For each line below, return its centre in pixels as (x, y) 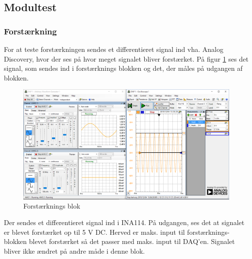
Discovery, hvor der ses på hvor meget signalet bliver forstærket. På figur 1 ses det (126, 58)
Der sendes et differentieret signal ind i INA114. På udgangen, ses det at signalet (124, 222)
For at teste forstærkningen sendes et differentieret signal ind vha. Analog (114, 49)
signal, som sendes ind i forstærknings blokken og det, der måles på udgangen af (123, 68)
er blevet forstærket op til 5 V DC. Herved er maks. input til (94, 232)
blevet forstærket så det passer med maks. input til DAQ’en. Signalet (132, 241)
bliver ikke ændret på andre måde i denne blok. (75, 251)
